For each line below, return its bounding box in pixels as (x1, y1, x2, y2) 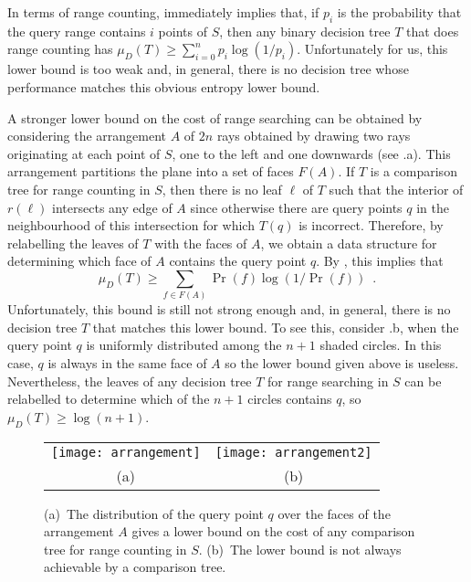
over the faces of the (277, 503, 391, 523)
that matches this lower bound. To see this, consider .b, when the (92, 317, 459, 336)
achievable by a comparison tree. (44, 557, 226, 577)
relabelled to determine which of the (7, 389, 210, 408)
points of (158, 21, 207, 40)
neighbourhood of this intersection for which (7, 216, 255, 235)
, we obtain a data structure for (260, 233, 437, 252)
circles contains (247, 389, 332, 408)
